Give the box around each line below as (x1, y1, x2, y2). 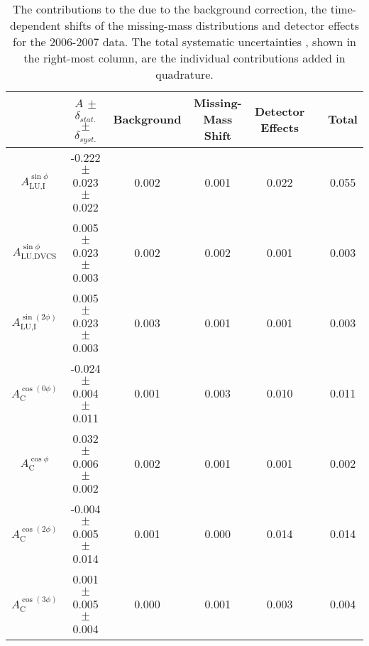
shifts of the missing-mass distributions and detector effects (65, 17, 359, 33)
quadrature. (155, 66, 214, 82)
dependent (10, 17, 62, 33)
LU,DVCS (21, 252, 57, 261)
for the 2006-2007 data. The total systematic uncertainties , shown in (13, 33, 356, 50)
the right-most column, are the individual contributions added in (23, 50, 346, 66)
